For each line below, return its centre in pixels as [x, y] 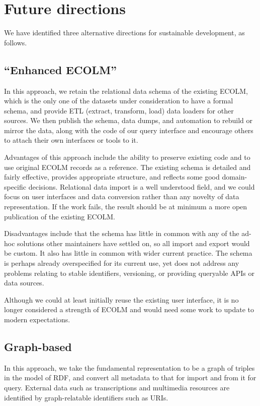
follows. [16, 42]
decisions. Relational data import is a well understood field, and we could [142, 186]
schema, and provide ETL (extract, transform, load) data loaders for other [119, 110]
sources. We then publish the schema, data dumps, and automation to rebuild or [128, 120]
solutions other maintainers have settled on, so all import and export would [134, 243]
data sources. [24, 283]
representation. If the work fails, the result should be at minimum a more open [126, 207]
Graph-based [38, 346]
